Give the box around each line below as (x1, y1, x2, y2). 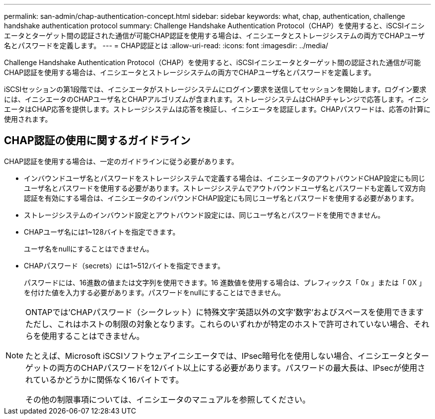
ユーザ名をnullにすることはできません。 (24, 244, 153, 253)
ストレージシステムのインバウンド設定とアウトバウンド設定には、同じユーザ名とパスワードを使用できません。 (24, 210, 385, 219)
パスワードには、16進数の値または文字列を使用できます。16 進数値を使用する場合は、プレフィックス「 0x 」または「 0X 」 (24, 278, 426, 287)
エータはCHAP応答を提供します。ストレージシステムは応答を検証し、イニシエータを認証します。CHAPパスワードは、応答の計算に (4, 105, 431, 113)
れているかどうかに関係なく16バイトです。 (25, 374, 184, 385)
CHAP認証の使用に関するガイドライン (4, 134, 191, 147)
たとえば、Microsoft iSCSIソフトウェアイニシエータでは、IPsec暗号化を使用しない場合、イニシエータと (25, 350, 414, 361)
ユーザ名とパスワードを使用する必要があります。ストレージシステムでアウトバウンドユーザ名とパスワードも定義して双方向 (24, 183, 426, 192)
